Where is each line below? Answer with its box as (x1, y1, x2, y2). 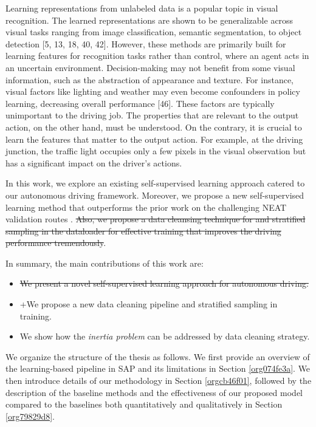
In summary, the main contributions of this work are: (5, 256, 204, 269)
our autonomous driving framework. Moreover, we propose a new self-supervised (5, 188, 304, 201)
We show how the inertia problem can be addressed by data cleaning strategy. (19, 330, 310, 343)
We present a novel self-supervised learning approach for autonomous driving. (19, 277, 309, 290)
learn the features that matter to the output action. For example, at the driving (5, 132, 303, 145)
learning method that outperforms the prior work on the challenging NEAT (5, 200, 287, 213)
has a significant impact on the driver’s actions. (5, 156, 182, 169)
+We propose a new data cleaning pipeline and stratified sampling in (19, 298, 278, 310)
